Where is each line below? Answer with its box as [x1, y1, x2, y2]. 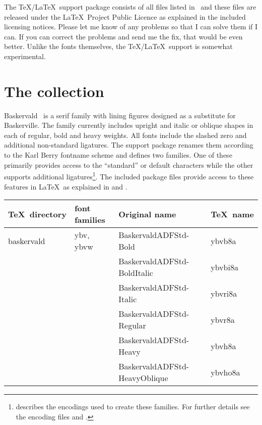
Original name [118, 208, 176, 220]
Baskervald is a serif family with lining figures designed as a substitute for [4, 110, 236, 120]
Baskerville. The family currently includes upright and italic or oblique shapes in [4, 120, 253, 130]
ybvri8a [211, 287, 237, 299]
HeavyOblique [118, 372, 168, 384]
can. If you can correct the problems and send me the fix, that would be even [4, 31, 243, 41]
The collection [4, 80, 104, 101]
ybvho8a [211, 366, 240, 378]
